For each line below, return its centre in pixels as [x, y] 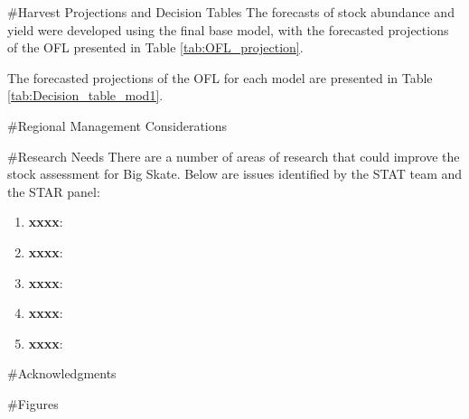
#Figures [33, 403]
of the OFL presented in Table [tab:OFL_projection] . [155, 47]
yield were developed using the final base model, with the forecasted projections [228, 29]
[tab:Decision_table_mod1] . [85, 95]
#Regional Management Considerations [117, 125]
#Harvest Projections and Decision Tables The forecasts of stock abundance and [231, 12]
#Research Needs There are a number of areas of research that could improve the [234, 156]
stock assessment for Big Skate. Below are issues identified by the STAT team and [235, 174]
